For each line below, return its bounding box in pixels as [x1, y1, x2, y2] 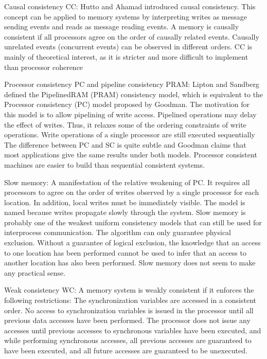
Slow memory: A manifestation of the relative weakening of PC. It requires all [4, 176, 250, 187]
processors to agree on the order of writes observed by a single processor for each [4, 187, 259, 198]
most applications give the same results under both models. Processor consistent [4, 149, 257, 160]
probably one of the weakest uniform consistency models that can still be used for [4, 217, 262, 227]
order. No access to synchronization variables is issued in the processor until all [4, 304, 254, 315]
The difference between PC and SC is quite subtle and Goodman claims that [4, 139, 246, 150]
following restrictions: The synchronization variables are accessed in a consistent [4, 295, 256, 306]
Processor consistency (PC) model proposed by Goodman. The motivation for [4, 99, 250, 110]
